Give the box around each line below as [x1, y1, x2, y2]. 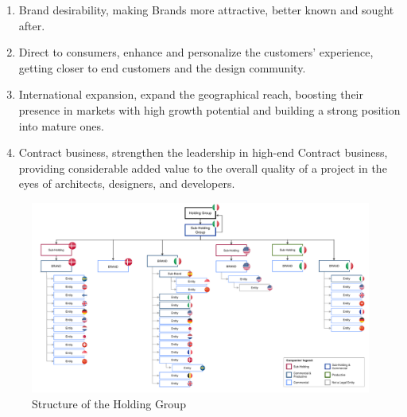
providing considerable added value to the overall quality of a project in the [18, 159, 387, 176]
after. [18, 17, 45, 33]
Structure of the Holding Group [32, 396, 186, 412]
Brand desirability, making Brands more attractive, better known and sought [18, 2, 394, 18]
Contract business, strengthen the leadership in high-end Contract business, [18, 144, 388, 161]
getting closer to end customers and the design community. [18, 59, 306, 76]
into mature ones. [18, 117, 104, 134]
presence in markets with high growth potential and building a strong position [18, 101, 401, 118]
